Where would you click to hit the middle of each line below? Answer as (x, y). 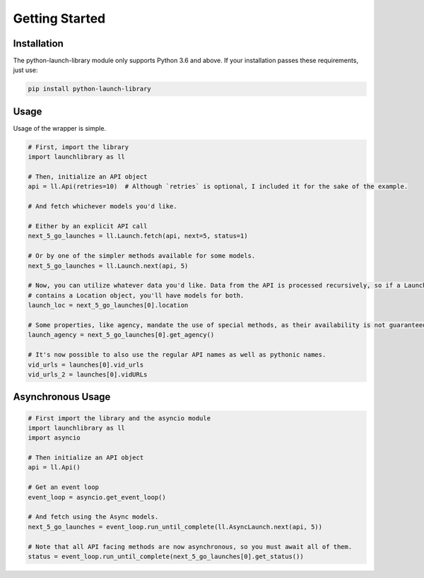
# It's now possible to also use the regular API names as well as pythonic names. (177, 355)
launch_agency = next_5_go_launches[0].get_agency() (121, 335)
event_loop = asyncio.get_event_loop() (97, 497)
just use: (25, 70)
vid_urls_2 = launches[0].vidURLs (88, 374)
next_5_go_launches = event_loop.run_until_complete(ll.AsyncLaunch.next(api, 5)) (175, 527)
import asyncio (54, 438)
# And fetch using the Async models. (93, 517)
